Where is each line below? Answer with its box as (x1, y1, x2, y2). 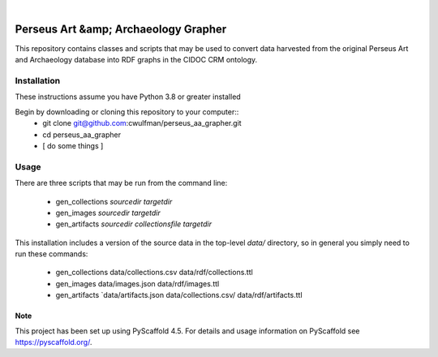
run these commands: (15, 249, 88, 259)
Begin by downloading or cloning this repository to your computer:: (15, 106, 239, 117)
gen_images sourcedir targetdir (55, 208, 161, 217)
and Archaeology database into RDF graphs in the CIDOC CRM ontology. (15, 55, 258, 65)
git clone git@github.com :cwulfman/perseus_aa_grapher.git (42, 118, 243, 128)
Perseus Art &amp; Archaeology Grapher (15, 22, 227, 36)
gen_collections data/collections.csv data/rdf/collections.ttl (55, 268, 253, 277)
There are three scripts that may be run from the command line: (15, 178, 228, 188)
